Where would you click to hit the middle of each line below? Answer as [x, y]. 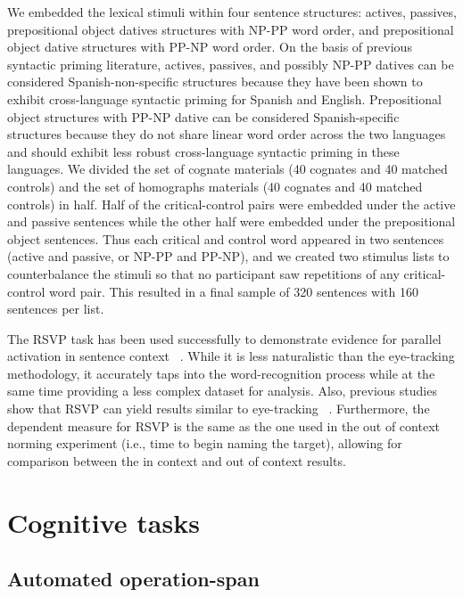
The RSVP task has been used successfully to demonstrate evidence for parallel [224, 338]
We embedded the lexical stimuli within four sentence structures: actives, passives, [232, 12]
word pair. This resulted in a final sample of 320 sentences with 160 [234, 291]
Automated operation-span [133, 579]
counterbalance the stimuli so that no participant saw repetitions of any [203, 273]
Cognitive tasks [103, 522]
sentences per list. [56, 309]
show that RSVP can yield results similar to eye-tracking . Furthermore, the [219, 409]
